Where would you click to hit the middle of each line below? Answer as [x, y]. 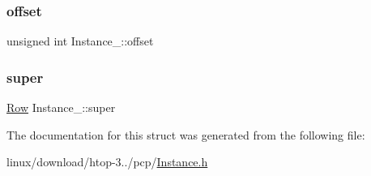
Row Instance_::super [61, 107]
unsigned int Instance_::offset [80, 41]
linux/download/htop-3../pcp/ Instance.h [107, 162]
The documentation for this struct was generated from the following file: [186, 134]
